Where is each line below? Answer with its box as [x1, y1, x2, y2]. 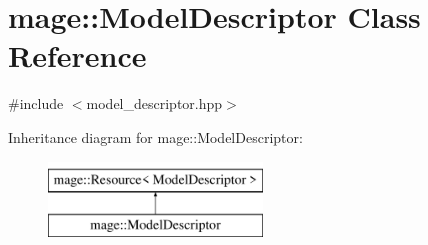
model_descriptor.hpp [86, 93, 223, 114]
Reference [8, 35, 147, 76]
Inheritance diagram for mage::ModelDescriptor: [8, 126, 303, 147]
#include [8, 93, 64, 114]
